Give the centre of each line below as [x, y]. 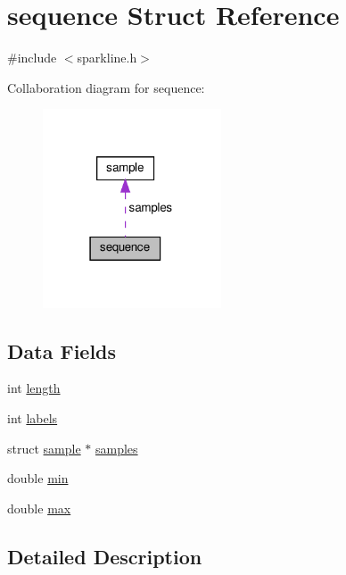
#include [32, 58]
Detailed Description [105, 556]
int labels [33, 418]
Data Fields [62, 350]
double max [39, 508]
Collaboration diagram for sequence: [106, 87]
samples [116, 448]
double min [38, 478]
